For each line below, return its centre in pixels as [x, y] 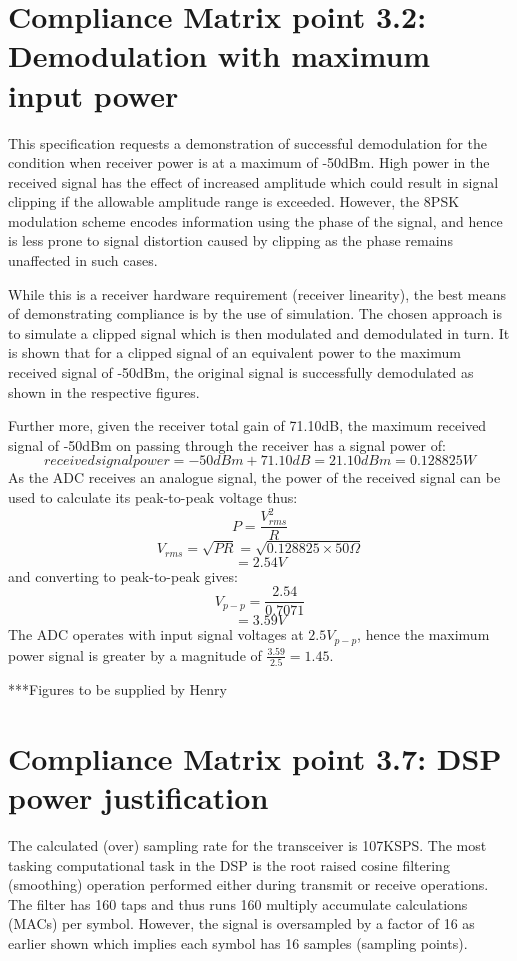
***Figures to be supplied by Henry [118, 689]
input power [93, 94]
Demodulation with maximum [219, 55]
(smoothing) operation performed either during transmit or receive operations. [248, 884]
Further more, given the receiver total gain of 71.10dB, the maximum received [247, 425]
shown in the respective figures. [104, 391]
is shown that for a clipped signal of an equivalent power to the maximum [234, 352]
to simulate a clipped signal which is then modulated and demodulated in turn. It [259, 332]
